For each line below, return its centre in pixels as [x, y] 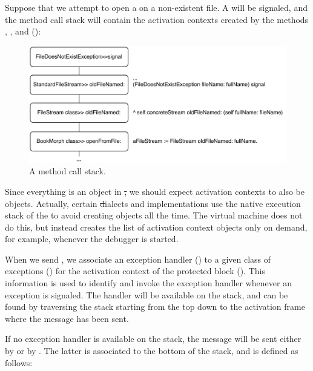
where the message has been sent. [67, 318]
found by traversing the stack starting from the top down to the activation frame [155, 307]
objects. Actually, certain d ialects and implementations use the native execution [153, 203]
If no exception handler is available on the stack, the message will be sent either [153, 339]
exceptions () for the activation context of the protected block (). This [135, 271]
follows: [19, 362]
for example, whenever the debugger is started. [92, 239]
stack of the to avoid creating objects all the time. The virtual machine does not [154, 215]
